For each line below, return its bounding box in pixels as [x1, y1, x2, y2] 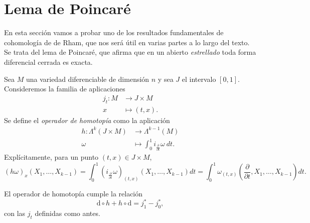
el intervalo [182, 73, 216, 84]
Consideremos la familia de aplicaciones [4, 83, 125, 94]
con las [4, 208, 26, 218]
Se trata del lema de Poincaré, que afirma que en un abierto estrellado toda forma [4, 47, 256, 57]
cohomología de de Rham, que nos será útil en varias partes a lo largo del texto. [4, 37, 250, 47]
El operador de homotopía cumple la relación [4, 188, 143, 199]
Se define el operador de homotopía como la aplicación [4, 115, 170, 125]
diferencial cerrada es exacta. [4, 56, 93, 67]
